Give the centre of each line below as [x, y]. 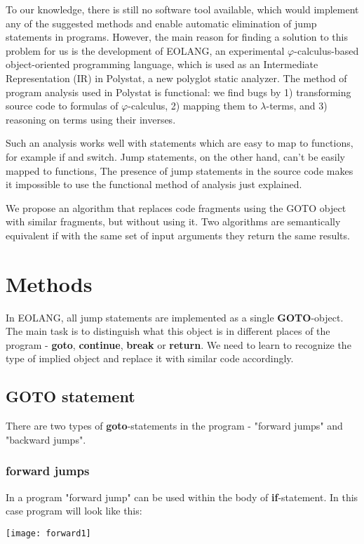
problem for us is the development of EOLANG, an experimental [145, 50]
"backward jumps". [46, 439]
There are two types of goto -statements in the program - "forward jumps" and [174, 426]
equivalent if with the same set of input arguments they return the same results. [178, 235]
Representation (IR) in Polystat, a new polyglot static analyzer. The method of [176, 78]
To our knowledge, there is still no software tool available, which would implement [182, 9]
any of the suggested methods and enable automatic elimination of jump [161, 23]
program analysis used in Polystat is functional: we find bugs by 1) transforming [178, 92]
